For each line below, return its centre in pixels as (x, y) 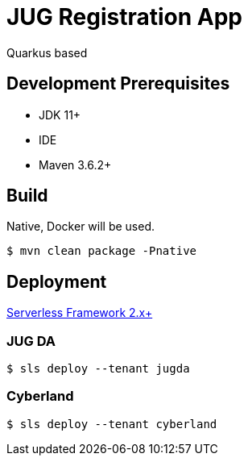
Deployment (57, 281)
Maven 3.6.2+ (75, 164)
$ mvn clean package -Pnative (102, 251)
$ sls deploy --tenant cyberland (112, 424)
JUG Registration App (125, 17)
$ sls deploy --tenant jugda (98, 369)
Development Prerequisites (118, 84)
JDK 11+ (60, 114)
